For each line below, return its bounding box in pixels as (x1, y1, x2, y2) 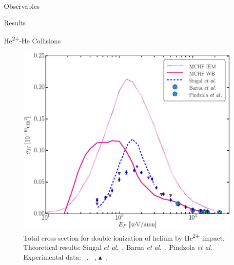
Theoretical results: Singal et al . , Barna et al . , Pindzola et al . (23, 242, 213, 252)
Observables (4, 1, 39, 11)
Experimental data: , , (23, 251, 97, 262)
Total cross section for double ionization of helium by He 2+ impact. (23, 231, 225, 243)
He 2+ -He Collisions (4, 34, 61, 45)
